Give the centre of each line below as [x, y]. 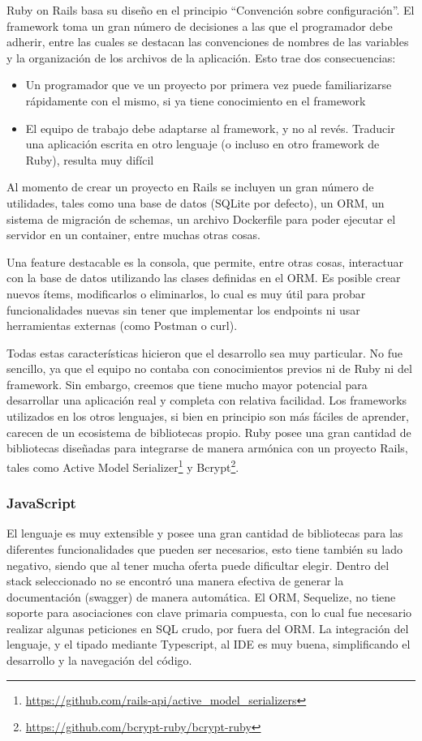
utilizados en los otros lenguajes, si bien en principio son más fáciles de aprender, [208, 416]
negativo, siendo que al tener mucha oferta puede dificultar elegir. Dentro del [198, 565]
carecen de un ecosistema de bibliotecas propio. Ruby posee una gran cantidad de [209, 432]
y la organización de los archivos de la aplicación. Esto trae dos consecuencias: [201, 57]
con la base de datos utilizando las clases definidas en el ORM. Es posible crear [204, 278]
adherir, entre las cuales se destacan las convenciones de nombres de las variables [208, 42]
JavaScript [41, 503]
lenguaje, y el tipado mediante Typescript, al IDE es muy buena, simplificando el [209, 644]
